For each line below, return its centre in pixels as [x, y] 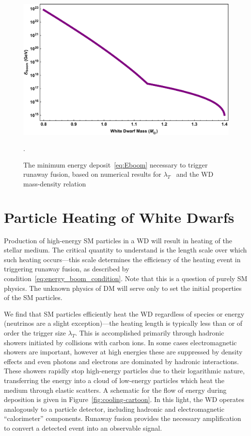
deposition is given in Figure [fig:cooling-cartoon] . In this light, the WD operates [124, 399]
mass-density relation [55, 183]
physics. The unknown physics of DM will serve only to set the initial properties [123, 288]
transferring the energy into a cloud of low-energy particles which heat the [114, 380]
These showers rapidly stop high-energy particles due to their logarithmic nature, [124, 371]
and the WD [195, 174]
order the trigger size [35, 332]
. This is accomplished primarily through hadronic [150, 332]
